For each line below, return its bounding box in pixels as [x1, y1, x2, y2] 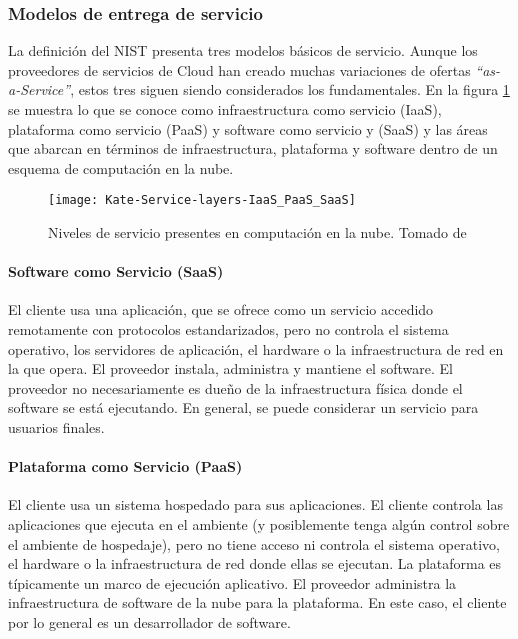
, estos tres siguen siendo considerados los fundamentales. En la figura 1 [70, 79, 510, 100]
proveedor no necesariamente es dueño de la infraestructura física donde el [8, 377, 463, 398]
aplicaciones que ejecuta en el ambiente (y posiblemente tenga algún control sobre [8, 513, 510, 534]
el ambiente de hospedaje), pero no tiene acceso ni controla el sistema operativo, [8, 533, 500, 554]
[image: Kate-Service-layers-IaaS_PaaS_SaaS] [48, 193, 356, 208]
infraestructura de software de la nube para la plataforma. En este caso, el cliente [8, 592, 507, 613]
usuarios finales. [8, 416, 105, 437]
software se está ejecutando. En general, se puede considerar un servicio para [8, 397, 479, 418]
